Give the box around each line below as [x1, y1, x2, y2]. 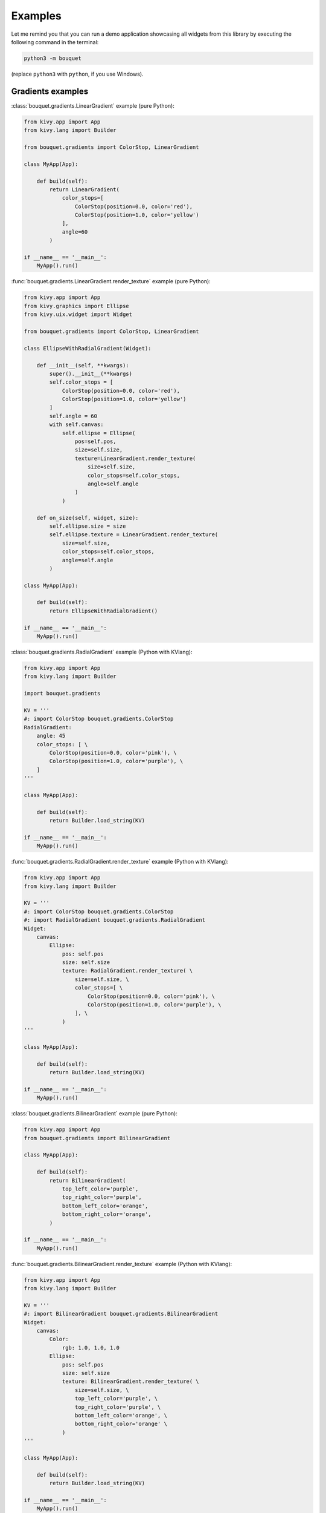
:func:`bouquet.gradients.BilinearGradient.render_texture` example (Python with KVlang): [11, 1260, 232, 1267]
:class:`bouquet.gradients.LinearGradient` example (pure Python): [11, 102, 174, 109]
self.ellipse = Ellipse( [62, 430, 136, 436]
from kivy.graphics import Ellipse [24, 303, 129, 309]
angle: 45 [36, 732, 66, 740]
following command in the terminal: [11, 38, 99, 45]
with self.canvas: [49, 421, 104, 428]
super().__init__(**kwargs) [49, 370, 133, 377]
